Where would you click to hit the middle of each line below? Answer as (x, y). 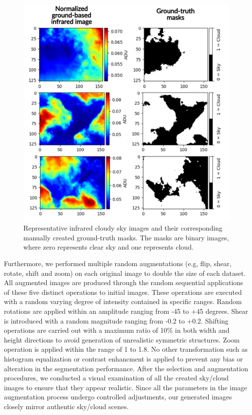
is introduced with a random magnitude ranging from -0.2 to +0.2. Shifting (116, 320)
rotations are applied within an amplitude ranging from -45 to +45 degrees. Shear (126, 311)
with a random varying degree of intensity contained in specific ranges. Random (123, 301)
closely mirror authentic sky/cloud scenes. (66, 406)
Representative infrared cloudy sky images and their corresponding (123, 228)
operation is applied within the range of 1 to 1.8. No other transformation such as (126, 349)
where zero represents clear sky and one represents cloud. (108, 247)
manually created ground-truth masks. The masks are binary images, (126, 237)
